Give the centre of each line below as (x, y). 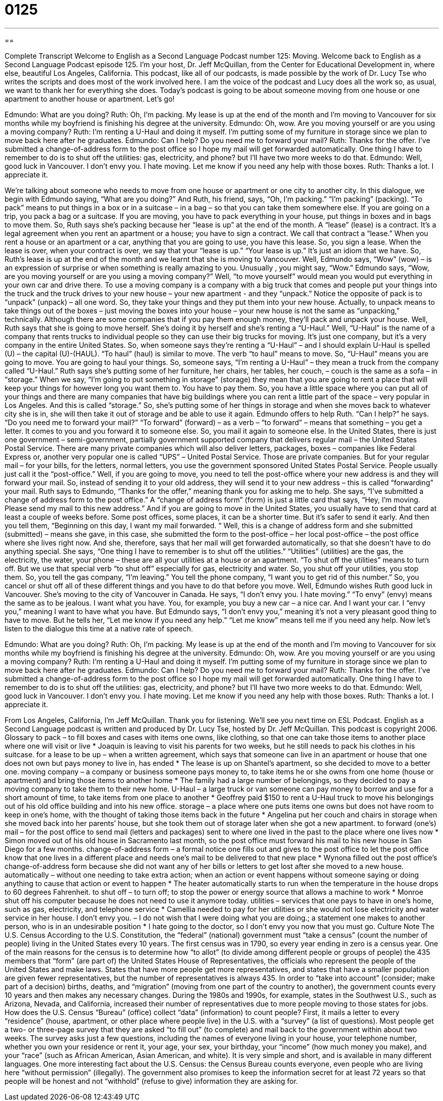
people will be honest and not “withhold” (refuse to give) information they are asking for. (151, 1081)
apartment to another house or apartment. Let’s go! (90, 99)
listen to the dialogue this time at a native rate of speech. (99, 628)
